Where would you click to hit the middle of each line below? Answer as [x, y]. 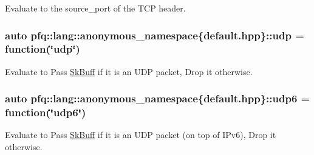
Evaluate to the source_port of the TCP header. [95, 8]
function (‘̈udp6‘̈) [46, 112]
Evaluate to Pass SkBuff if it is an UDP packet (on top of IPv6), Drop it [141, 135]
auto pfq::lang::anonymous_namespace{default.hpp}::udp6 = [158, 98]
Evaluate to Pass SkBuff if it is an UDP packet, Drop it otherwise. [129, 71]
